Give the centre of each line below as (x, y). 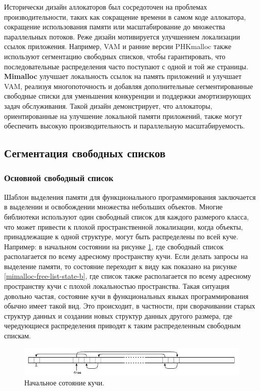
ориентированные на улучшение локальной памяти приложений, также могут (123, 116)
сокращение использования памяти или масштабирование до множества (115, 27)
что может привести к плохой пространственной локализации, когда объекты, (124, 226)
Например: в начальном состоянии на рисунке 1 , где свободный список (114, 246)
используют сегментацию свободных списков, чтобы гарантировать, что (115, 56)
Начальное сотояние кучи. (64, 382)
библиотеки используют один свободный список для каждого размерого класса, (126, 216)
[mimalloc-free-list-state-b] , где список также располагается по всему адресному (128, 276)
